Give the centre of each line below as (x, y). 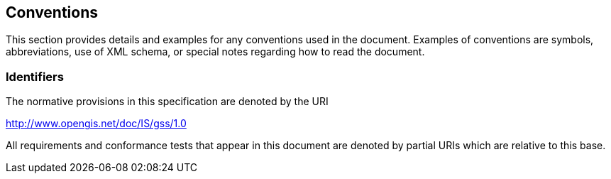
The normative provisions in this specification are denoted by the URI (167, 102)
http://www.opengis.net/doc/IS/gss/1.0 (96, 124)
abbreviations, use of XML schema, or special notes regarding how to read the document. (215, 52)
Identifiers (35, 76)
